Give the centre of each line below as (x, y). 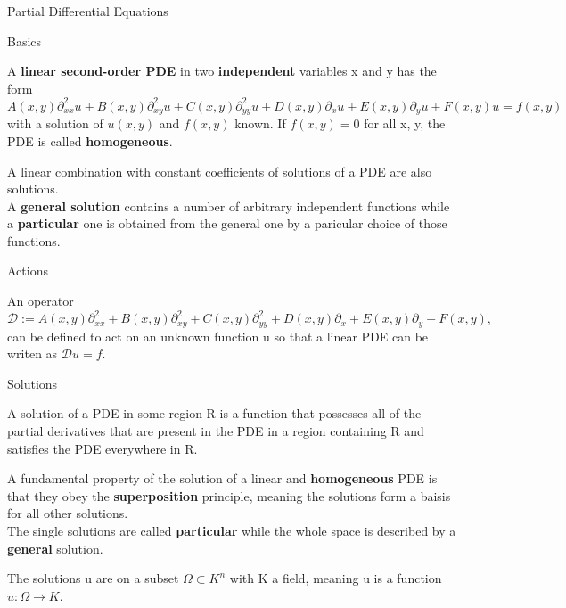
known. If (260, 123)
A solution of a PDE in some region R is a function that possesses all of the (214, 413)
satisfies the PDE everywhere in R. (103, 448)
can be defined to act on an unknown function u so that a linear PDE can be (218, 336)
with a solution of (55, 123)
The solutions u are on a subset (93, 578)
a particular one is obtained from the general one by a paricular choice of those (227, 223)
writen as (33, 353)
